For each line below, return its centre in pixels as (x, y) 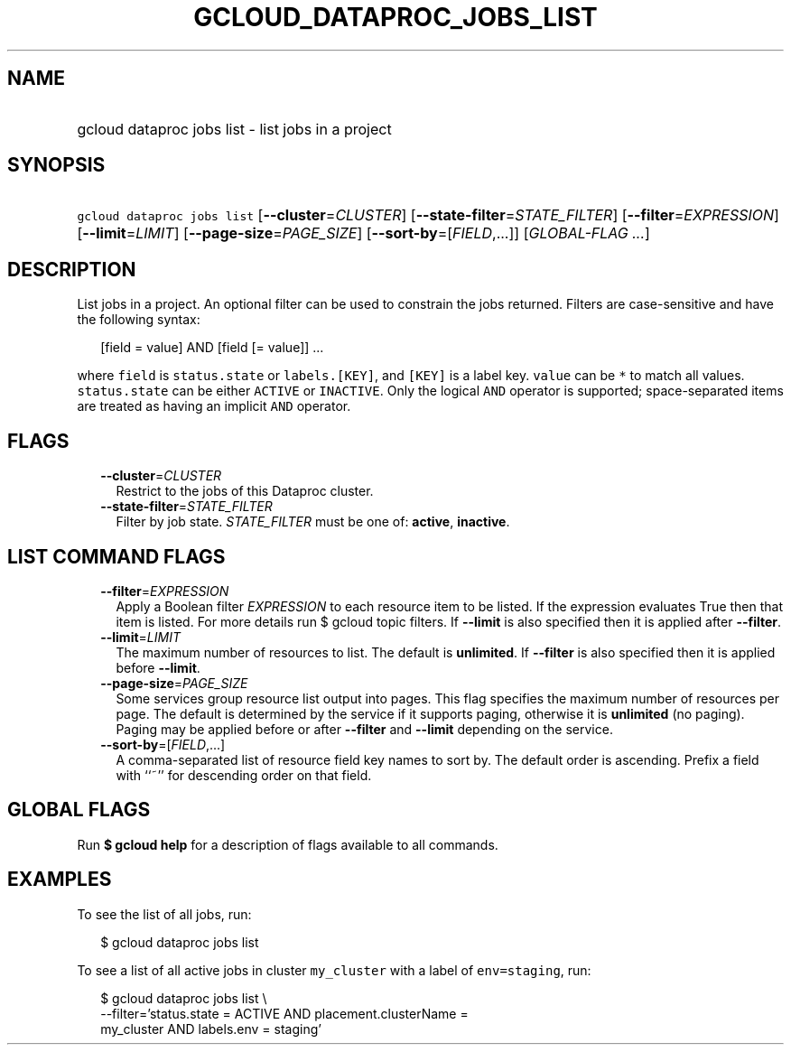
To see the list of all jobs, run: (164, 914)
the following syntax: (139, 320)
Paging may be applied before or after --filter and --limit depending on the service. (364, 729)
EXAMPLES (60, 880)
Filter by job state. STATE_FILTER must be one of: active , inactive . (313, 522)
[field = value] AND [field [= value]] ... (212, 348)
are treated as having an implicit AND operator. (214, 406)
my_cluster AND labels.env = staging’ (211, 1029)
